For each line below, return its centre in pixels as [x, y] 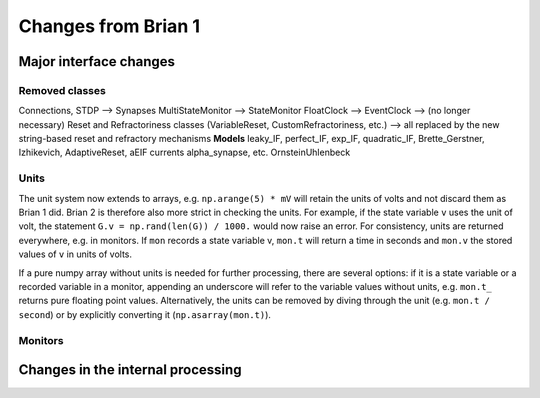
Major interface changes [96, 61]
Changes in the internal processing [130, 370]
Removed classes [62, 90]
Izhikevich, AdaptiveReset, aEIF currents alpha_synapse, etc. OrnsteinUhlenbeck [184, 152]
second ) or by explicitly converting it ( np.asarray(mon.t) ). [145, 314]
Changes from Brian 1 [109, 26]
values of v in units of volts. [75, 254]
